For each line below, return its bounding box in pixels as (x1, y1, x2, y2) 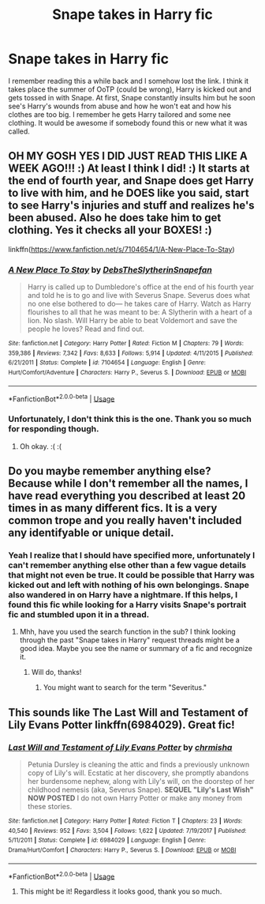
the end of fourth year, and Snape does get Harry (8, 174, 254, 187)
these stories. (27, 802, 73, 811)
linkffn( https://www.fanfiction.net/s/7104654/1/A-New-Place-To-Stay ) (8, 244, 235, 254)
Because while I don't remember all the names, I (8, 476, 248, 491)
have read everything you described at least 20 (8, 489, 246, 503)
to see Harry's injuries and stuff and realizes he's (8, 199, 255, 213)
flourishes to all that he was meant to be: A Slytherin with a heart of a (27, 307, 252, 317)
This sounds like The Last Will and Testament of (8, 706, 248, 719)
